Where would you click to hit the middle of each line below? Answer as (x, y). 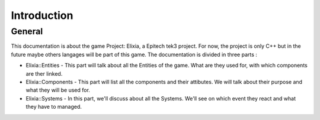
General (27, 31)
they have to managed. (54, 107)
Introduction (42, 15)
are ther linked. (44, 73)
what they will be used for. (58, 90)
